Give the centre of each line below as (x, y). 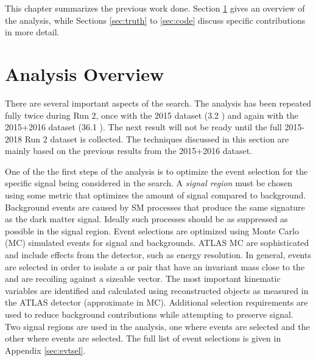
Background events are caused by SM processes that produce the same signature (155, 207)
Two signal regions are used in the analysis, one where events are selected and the (157, 326)
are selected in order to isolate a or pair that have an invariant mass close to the (155, 266)
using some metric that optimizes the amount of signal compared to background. (156, 195)
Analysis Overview (85, 73)
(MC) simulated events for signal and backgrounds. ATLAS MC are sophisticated (157, 243)
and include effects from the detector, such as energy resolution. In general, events (158, 255)
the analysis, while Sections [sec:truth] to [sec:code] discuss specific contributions (155, 20)
